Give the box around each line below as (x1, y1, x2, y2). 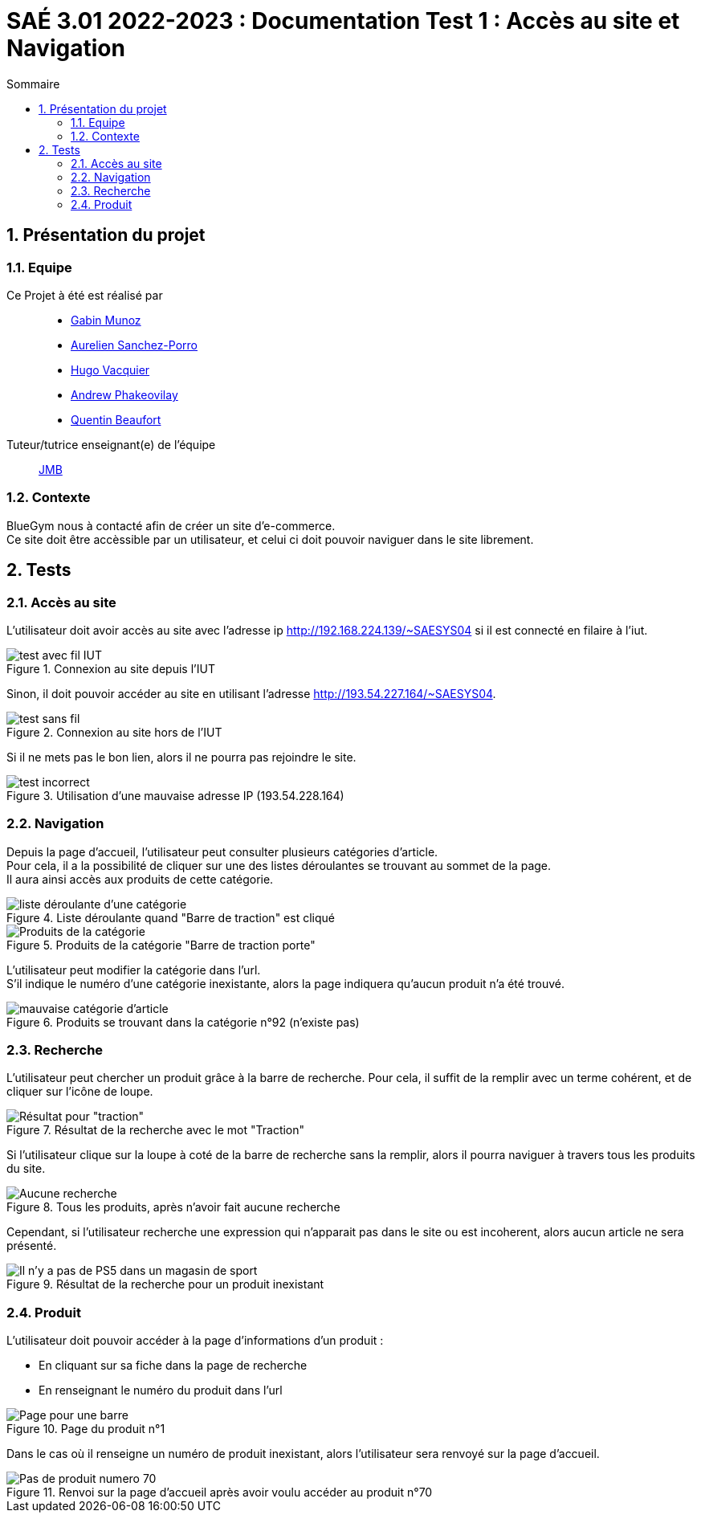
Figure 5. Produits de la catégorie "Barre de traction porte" (6, 937, 316, 952)
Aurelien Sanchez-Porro (71, 337, 198, 352)
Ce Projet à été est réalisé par (6, 288, 163, 302)
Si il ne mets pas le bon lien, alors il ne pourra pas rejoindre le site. (6, 749, 357, 764)
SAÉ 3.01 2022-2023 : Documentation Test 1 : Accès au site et (6, 7, 680, 35)
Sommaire (6, 76, 60, 91)
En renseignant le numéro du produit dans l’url (39, 1383, 283, 1398)
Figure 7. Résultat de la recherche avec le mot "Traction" (6, 1123, 305, 1137)
